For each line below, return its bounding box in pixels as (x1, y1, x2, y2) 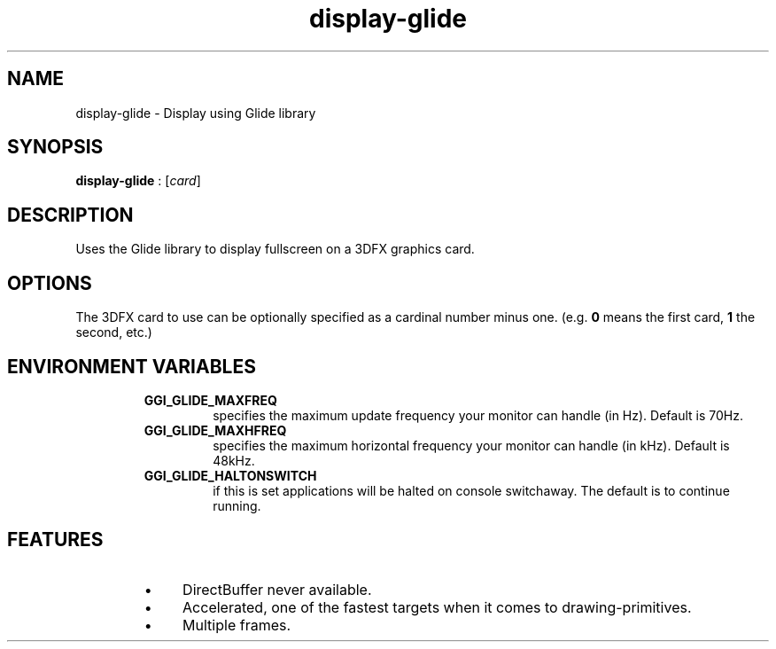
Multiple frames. (182, 615, 291, 634)
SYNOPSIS (7, 136, 104, 159)
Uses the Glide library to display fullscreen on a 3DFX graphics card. (75, 241, 475, 257)
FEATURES (7, 528, 104, 551)
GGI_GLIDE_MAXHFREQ (144, 422, 287, 438)
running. (213, 497, 261, 513)
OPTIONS (7, 271, 92, 294)
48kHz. (213, 452, 255, 468)
